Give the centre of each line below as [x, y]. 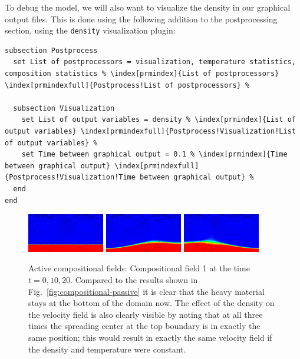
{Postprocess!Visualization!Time [70, 177]
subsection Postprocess [51, 50]
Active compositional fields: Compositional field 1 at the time [139, 268]
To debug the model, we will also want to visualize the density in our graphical [148, 7]
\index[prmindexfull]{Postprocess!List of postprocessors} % [127, 85]
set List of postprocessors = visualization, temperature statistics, [154, 62]
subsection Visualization [64, 108]
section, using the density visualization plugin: [90, 30]
